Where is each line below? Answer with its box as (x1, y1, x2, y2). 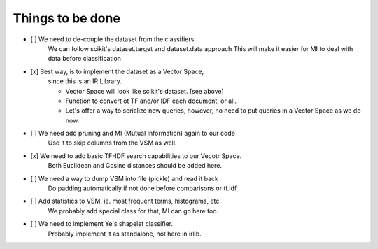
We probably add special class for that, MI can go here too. (48, 206, 219, 215)
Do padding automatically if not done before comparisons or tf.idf (48, 184, 237, 192)
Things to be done (13, 10, 120, 26)
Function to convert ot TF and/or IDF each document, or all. (65, 97, 237, 105)
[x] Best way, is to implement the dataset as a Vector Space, (30, 67, 204, 76)
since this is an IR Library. (48, 77, 122, 85)
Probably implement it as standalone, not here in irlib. (48, 229, 202, 238)
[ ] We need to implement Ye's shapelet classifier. (30, 220, 173, 228)
